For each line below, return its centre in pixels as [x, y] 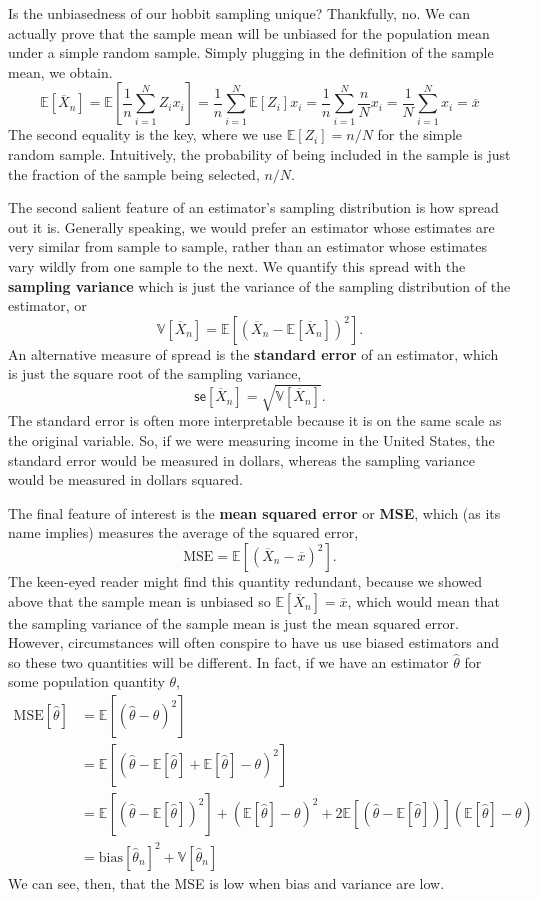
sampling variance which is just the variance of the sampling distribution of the [259, 285]
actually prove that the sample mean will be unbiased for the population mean [249, 32]
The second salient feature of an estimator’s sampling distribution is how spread [253, 207]
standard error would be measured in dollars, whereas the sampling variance [241, 459]
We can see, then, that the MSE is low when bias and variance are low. [226, 882]
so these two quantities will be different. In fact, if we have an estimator [228, 661]
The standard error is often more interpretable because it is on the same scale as [255, 420]
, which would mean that [424, 600]
